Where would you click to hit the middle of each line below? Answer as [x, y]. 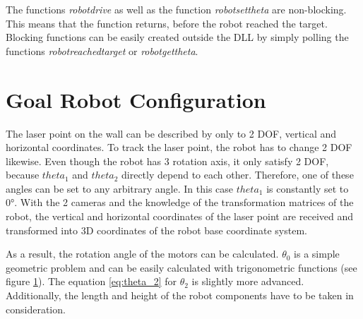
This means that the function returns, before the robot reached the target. [167, 23]
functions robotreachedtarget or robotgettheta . [102, 50]
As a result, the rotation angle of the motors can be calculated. [142, 254]
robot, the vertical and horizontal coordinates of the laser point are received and [179, 216]
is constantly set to [308, 188]
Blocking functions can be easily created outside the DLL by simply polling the [177, 37]
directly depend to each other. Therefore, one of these [238, 175]
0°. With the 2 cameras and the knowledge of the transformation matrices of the [180, 202]
